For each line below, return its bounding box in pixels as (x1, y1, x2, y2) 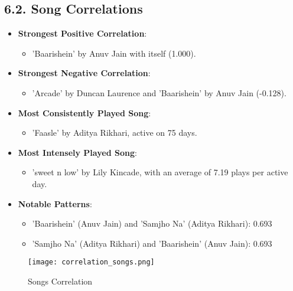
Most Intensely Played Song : (18, 146, 137, 158)
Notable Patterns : (18, 197, 92, 210)
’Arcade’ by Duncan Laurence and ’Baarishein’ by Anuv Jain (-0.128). (32, 86, 287, 99)
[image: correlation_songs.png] (28, 258, 155, 267)
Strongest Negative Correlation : (18, 67, 151, 79)
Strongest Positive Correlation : (18, 27, 147, 40)
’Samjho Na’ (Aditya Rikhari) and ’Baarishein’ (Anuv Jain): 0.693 (32, 237, 272, 249)
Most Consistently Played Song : (18, 106, 151, 119)
